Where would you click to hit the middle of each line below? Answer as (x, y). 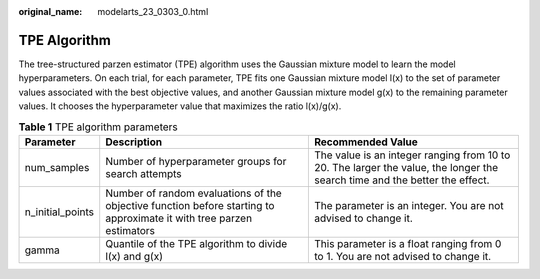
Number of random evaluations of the (193, 193)
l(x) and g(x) (134, 256)
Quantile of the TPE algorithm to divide (196, 243)
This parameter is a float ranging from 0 (407, 243)
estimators (130, 230)
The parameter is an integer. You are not (408, 205)
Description (134, 142)
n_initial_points (59, 212)
